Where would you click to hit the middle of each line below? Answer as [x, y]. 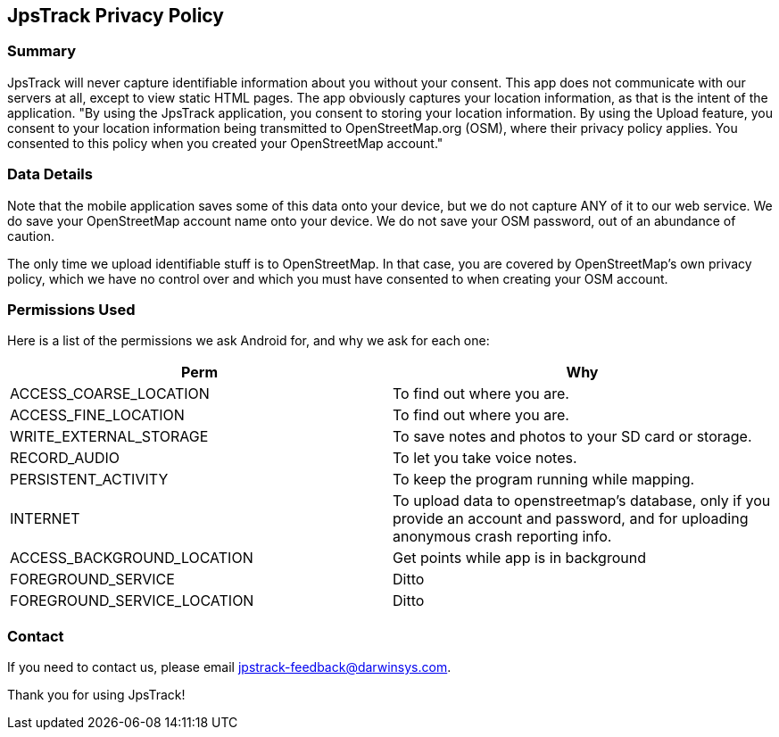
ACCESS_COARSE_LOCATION [110, 394]
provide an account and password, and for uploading [571, 519]
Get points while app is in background [519, 558]
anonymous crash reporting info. [502, 537]
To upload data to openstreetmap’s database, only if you [582, 501]
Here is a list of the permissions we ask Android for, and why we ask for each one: [249, 341]
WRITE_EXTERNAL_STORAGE [109, 437]
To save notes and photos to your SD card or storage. [572, 437]
